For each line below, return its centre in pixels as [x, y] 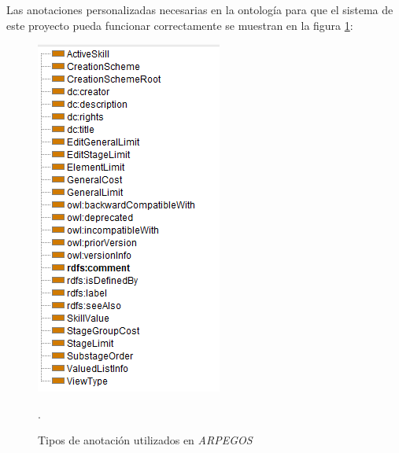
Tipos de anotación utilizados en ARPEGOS [145, 440]
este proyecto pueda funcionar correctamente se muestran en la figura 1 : [180, 25]
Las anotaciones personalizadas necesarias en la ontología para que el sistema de [200, 9]
